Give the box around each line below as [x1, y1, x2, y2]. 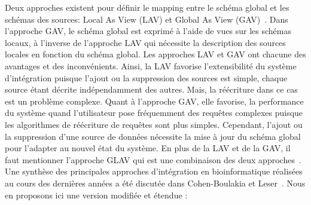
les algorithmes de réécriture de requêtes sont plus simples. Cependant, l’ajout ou [5, 118, 303, 130]
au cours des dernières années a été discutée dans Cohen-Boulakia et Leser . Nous [5, 176, 306, 189]
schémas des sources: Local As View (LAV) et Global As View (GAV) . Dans [5, 13, 288, 25]
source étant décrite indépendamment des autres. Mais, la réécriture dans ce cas [5, 83, 298, 96]
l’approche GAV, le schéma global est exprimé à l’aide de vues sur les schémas [5, 25, 292, 37]
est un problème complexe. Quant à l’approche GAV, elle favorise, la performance [5, 94, 304, 107]
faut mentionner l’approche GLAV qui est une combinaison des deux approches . [5, 153, 301, 166]
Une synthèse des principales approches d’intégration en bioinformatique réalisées [5, 165, 303, 178]
